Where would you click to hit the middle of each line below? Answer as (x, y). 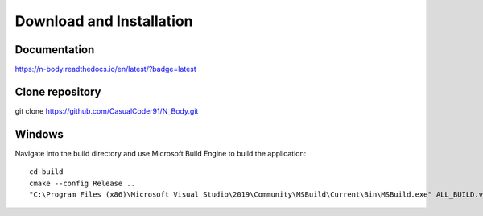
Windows (39, 134)
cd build (46, 172)
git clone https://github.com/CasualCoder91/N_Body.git (107, 111)
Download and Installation (104, 21)
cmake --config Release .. (83, 183)
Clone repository (58, 91)
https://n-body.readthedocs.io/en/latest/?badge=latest (105, 69)
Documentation (55, 50)
